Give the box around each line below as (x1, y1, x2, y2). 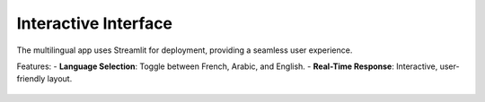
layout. (47, 73, 73, 84)
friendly (16, 73, 46, 84)
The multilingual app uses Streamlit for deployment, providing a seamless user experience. (16, 45, 353, 55)
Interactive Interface (16, 13, 173, 33)
